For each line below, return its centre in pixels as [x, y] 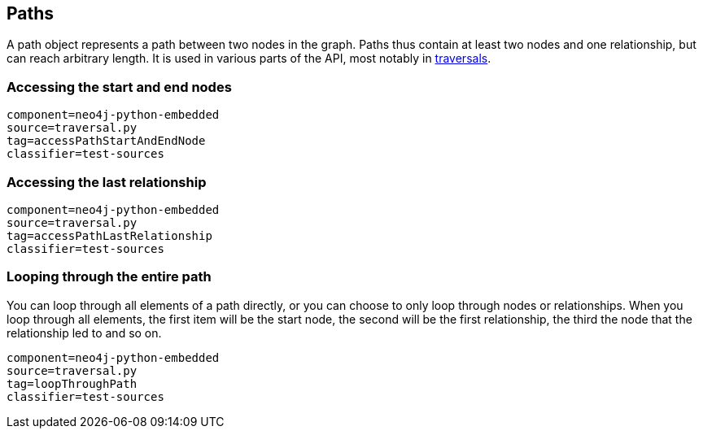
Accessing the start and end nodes [119, 87]
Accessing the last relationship [107, 182]
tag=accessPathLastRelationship [109, 235]
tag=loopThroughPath [72, 383]
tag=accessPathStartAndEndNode [106, 141]
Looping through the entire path [109, 277]
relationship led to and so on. [84, 333]
